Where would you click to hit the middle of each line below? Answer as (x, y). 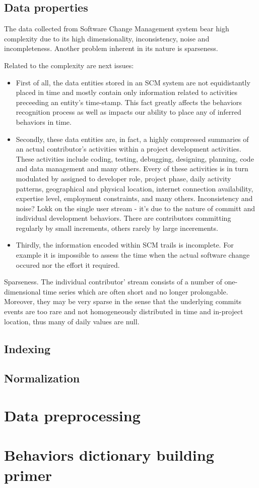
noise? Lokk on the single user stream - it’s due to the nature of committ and (136, 208)
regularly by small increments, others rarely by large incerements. (117, 228)
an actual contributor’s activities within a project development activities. (128, 149)
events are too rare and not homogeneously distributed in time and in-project (124, 311)
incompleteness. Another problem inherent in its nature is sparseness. (111, 48)
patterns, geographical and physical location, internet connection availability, (135, 188)
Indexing (27, 348)
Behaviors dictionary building (109, 455)
